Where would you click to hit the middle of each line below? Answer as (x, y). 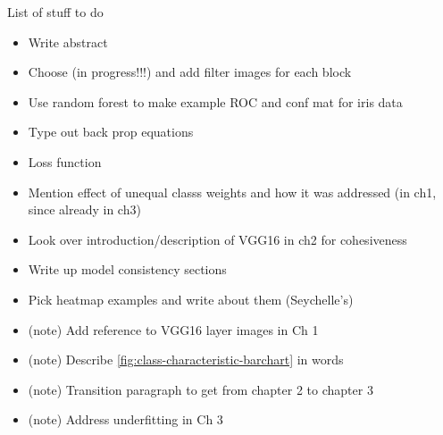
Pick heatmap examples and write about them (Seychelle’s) (191, 299)
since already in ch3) (84, 209)
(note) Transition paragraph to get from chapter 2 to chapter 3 (201, 389)
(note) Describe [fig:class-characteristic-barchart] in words (186, 360)
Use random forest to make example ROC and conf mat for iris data (215, 101)
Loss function (65, 161)
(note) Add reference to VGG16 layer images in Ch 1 (173, 329)
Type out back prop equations (111, 132)
